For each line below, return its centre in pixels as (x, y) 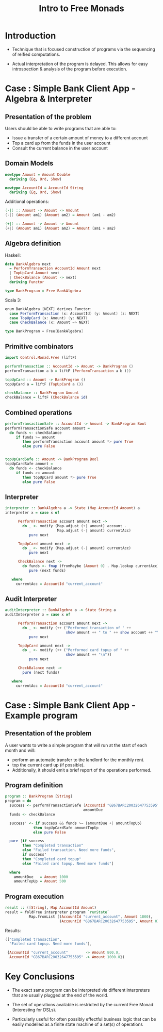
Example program (41, 715)
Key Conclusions (40, 977)
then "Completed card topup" (52, 859)
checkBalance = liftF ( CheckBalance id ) (47, 398)
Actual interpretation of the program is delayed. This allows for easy (80, 64)
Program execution (34, 896)
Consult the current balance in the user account (60, 148)
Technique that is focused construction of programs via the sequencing (83, 49)
